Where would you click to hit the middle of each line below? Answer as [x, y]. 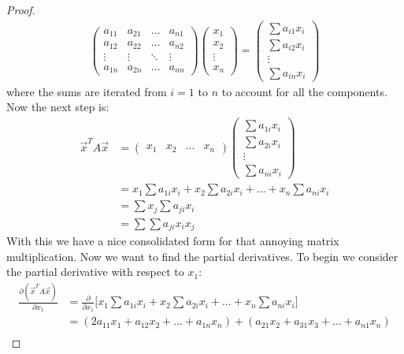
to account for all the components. [304, 91]
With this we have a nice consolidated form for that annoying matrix [173, 241]
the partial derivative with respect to [95, 272]
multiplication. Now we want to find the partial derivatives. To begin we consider [202, 256]
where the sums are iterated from [87, 91]
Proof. [21, 9]
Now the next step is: [58, 107]
